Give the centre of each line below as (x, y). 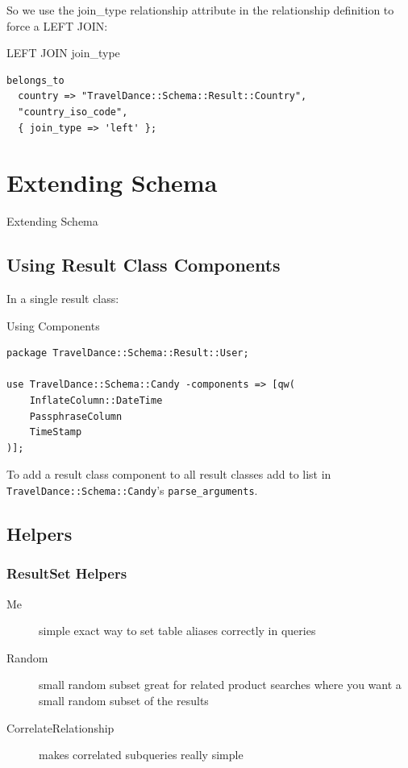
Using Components (53, 325)
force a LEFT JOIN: (57, 25)
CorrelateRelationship (60, 727)
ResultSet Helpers (67, 573)
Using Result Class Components (144, 265)
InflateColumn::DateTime (96, 401)
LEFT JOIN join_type (63, 53)
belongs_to (35, 80)
